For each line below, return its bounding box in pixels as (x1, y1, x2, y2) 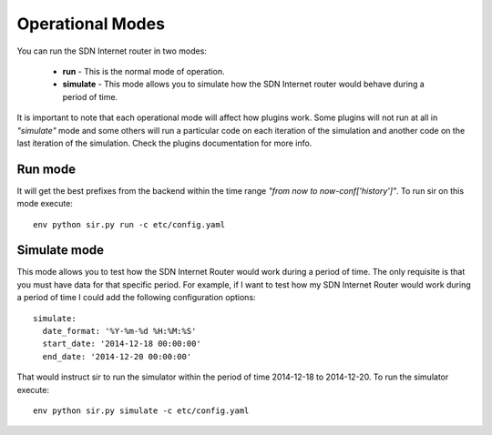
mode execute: (16, 198, 73, 209)
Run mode (16, 161, 77, 177)
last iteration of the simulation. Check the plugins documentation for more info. (16, 137, 313, 148)
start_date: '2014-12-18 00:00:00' (42, 339, 202, 349)
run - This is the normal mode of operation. (62, 66, 225, 76)
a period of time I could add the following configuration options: (16, 292, 256, 303)
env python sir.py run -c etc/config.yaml (33, 219, 226, 229)
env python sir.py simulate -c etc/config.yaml (33, 406, 250, 416)
